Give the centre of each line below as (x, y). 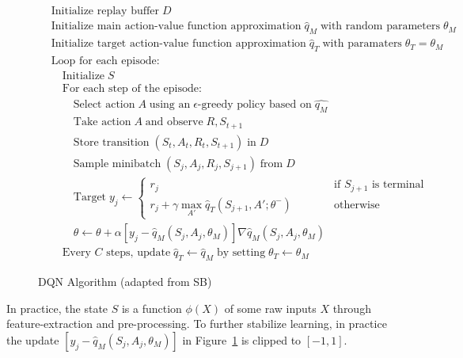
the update (33, 339)
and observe (174, 122)
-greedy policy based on (254, 105)
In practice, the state (57, 308)
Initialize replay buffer (105, 11)
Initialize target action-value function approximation (178, 44)
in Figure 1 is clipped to (242, 339)
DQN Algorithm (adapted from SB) (125, 282)
